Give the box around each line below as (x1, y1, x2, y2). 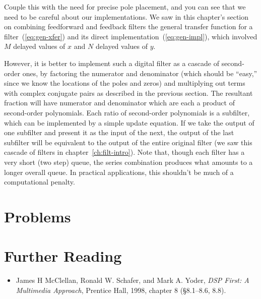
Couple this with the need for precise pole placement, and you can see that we (4, 2, 246, 12)
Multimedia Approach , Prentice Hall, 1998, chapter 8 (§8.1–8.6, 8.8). (16, 284, 226, 295)
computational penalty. (4, 176, 75, 187)
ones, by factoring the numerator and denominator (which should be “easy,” (22, 68, 257, 78)
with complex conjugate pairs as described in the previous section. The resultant (4, 87, 253, 98)
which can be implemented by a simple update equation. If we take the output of (4, 117, 254, 128)
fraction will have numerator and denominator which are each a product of (4, 97, 235, 108)
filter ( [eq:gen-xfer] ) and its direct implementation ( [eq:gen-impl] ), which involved (4, 31, 257, 41)
